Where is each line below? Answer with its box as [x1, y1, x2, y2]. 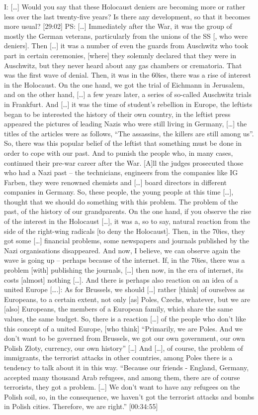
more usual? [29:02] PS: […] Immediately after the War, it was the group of [4, 21, 232, 31]
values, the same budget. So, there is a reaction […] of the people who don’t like [4, 313, 246, 323]
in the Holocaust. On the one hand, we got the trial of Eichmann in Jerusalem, [4, 79, 245, 90]
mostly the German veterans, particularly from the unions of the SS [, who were [4, 30, 248, 41]
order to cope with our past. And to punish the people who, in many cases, [4, 147, 233, 158]
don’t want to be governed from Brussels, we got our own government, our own [4, 333, 245, 343]
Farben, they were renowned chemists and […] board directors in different [4, 177, 227, 187]
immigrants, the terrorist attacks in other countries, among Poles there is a [4, 352, 233, 363]
